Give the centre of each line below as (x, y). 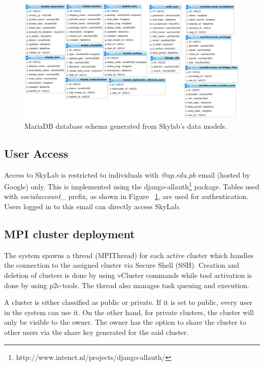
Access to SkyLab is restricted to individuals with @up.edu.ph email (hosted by (127, 174)
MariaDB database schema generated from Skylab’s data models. (126, 125)
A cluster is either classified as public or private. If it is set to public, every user (128, 302)
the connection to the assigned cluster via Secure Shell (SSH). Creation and (122, 265)
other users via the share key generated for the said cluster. (96, 332)
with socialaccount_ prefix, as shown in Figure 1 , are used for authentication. (126, 196)
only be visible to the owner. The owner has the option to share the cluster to (125, 322)
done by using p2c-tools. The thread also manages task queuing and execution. (127, 285)
